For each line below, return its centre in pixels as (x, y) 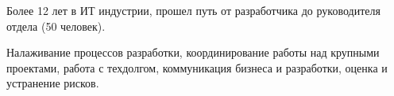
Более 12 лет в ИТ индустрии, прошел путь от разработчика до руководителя (193, 10)
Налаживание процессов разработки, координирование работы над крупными (193, 52)
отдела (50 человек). (56, 26)
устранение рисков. (53, 83)
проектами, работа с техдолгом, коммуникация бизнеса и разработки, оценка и (197, 67)
